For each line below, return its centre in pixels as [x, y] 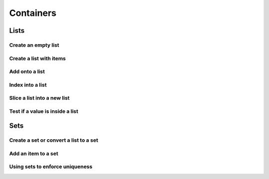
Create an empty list [34, 45]
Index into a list [28, 85]
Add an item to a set [34, 153]
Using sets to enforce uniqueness [51, 167]
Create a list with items [38, 58]
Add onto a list [27, 72]
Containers [33, 13]
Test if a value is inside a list [44, 111]
